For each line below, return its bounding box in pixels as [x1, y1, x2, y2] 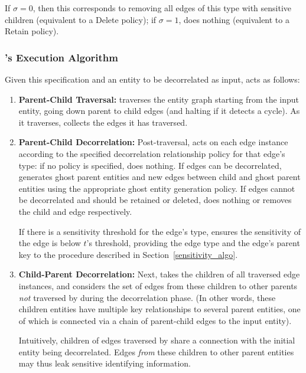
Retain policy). [5, 25, 59, 37]
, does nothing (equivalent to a [178, 13, 289, 25]
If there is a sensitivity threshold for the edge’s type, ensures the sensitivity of [18, 225, 301, 237]
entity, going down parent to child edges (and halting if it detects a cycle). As [18, 104, 300, 117]
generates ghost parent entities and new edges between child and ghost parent [18, 171, 301, 183]
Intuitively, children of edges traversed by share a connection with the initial [18, 334, 295, 346]
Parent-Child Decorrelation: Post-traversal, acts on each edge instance [18, 136, 288, 148]
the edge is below [18, 237, 81, 249]
